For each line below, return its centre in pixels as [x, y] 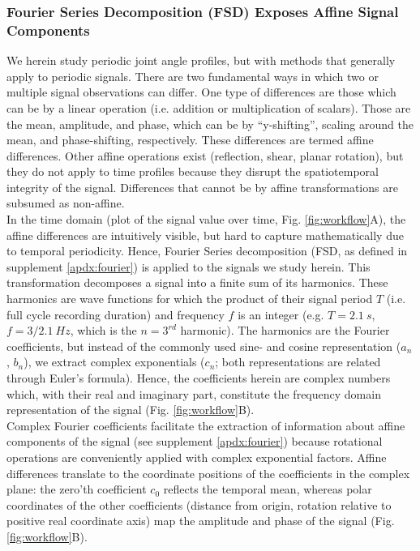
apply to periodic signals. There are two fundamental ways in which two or [193, 76]
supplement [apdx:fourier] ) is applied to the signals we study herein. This [189, 266]
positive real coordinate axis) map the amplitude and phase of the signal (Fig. [201, 521]
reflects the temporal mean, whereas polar [268, 489]
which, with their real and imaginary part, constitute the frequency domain [194, 393]
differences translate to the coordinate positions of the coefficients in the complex [208, 473]
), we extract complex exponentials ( [114, 362]
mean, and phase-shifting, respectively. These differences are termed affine [190, 140]
